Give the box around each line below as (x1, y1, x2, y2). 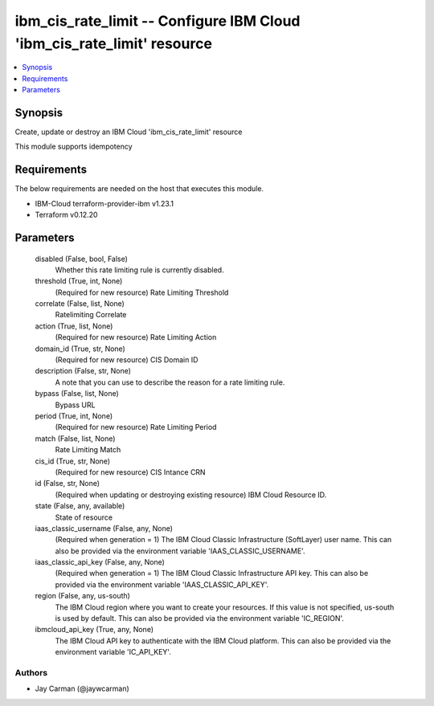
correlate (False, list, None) (35, 299, 125, 308)
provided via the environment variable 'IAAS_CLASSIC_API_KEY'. (55, 579, 269, 590)
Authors (14, 667, 48, 678)
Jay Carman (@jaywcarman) (35, 684, 130, 694)
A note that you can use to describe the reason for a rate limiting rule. (55, 377, 285, 387)
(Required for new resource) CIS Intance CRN (55, 467, 206, 477)
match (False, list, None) (35, 434, 116, 443)
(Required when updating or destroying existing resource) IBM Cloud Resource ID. (55, 490, 327, 500)
